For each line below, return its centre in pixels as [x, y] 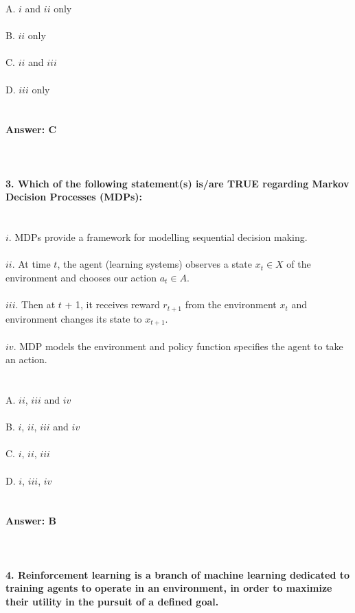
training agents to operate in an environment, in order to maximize [169, 588]
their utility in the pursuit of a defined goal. [112, 601]
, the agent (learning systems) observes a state [155, 264]
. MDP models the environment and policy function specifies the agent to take [178, 346]
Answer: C [31, 129]
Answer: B [31, 521]
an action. [26, 359]
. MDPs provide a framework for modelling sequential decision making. [158, 237]
